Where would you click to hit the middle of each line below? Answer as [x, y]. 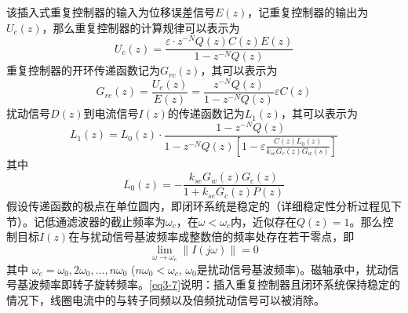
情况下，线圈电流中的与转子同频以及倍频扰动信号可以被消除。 [166, 299]
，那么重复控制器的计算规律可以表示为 [141, 27]
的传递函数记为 [206, 113]
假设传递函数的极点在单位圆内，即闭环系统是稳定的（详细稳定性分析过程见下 [204, 206]
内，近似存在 [263, 221]
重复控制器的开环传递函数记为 [83, 70]
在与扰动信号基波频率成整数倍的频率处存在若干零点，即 [211, 237]
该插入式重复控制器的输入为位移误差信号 [111, 12]
